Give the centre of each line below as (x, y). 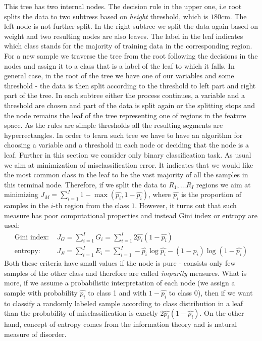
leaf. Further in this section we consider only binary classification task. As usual (128, 154)
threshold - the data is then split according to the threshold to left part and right (130, 85)
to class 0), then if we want (211, 292)
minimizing (21, 194)
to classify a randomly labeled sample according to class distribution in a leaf (124, 303)
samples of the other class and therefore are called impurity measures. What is (125, 273)
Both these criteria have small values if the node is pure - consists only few (120, 263)
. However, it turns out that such (186, 205)
